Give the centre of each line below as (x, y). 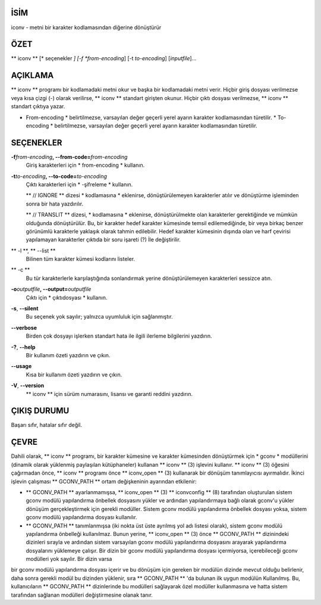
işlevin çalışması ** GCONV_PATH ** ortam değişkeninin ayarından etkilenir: (104, 481)
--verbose (24, 328)
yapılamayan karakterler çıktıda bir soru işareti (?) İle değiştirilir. (103, 240)
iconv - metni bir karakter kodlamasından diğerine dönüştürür (86, 27)
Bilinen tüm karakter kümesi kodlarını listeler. (81, 259)
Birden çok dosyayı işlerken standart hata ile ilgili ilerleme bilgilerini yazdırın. (119, 336)
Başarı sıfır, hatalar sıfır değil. (47, 425)
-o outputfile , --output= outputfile (51, 289)
